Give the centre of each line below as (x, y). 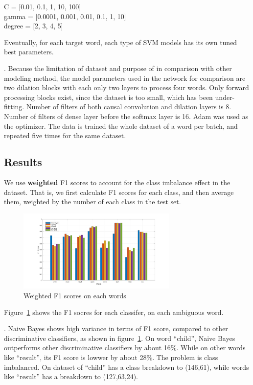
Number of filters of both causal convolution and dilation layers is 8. (129, 107)
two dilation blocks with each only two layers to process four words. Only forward (126, 87)
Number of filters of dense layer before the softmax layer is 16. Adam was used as (126, 116)
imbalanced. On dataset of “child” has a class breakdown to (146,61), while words (126, 367)
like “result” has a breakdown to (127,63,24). (71, 376)
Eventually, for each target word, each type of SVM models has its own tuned (121, 42)
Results (23, 162)
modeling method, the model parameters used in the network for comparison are (125, 78)
